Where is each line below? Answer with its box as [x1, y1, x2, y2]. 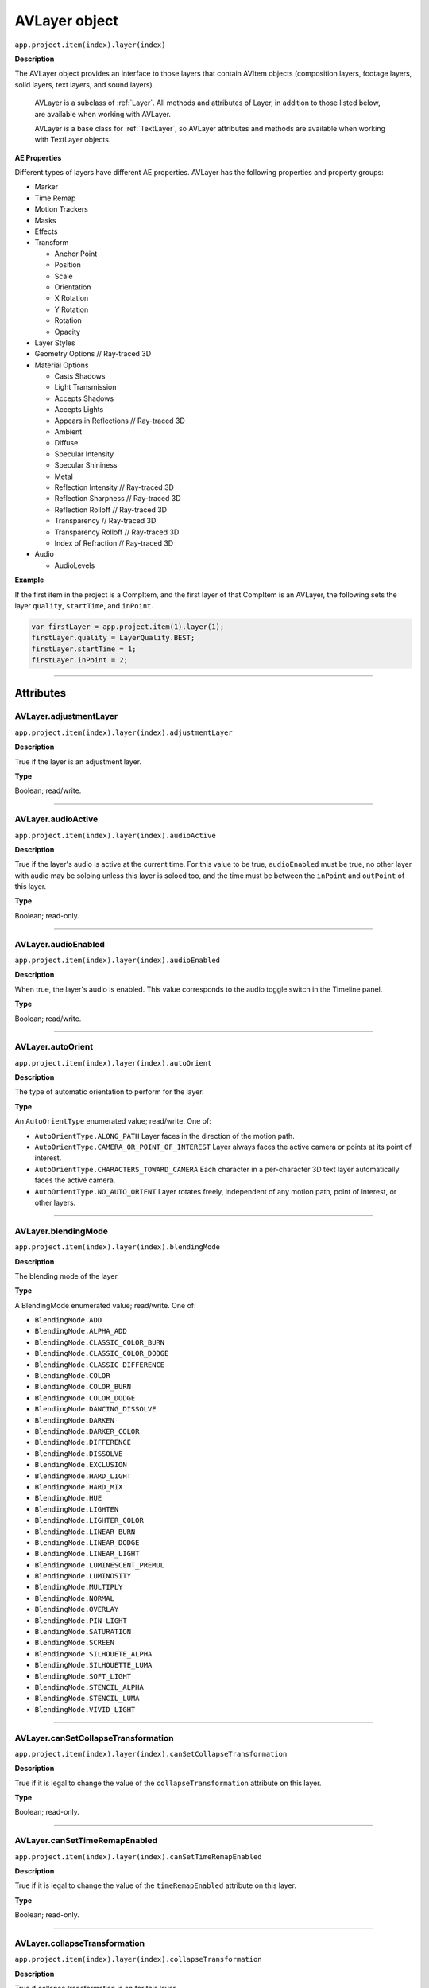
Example [14, 575, 44, 584]
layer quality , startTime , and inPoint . [14, 600, 154, 610]
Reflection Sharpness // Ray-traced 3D [54, 494, 182, 503]
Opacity [54, 327, 81, 336]
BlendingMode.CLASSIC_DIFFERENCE [34, 1360, 165, 1369]
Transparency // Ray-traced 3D [54, 516, 157, 526]
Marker [34, 182, 59, 192]
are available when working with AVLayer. [34, 109, 171, 118]
